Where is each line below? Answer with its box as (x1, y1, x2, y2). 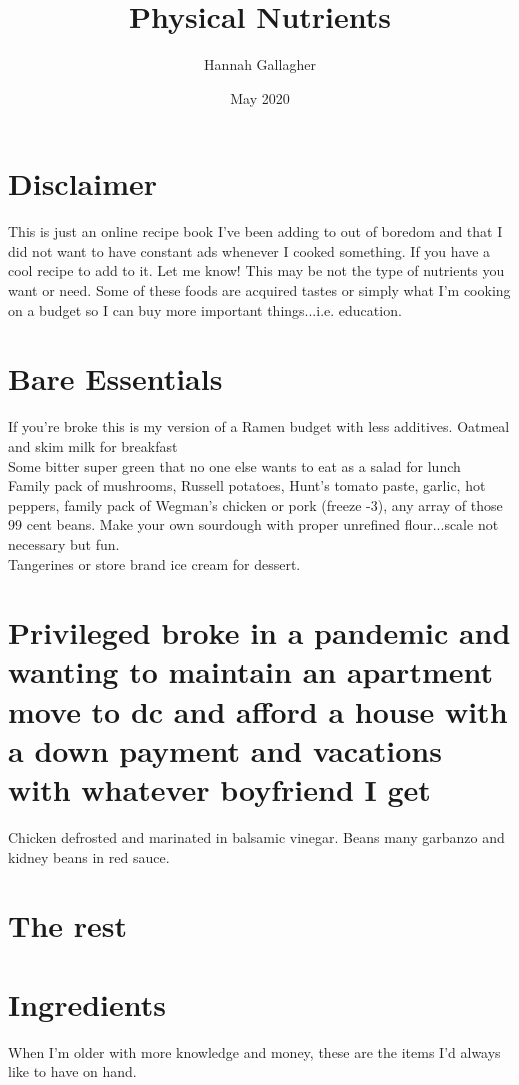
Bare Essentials (8, 358, 223, 399)
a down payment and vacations (8, 729, 442, 770)
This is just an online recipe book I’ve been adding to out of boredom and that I (8, 221, 503, 242)
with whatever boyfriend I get (8, 769, 431, 810)
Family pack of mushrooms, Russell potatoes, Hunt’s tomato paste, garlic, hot (8, 475, 486, 496)
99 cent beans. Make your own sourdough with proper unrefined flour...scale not (8, 514, 499, 535)
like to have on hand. (8, 1061, 137, 1082)
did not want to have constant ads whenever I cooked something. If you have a (8, 240, 491, 261)
